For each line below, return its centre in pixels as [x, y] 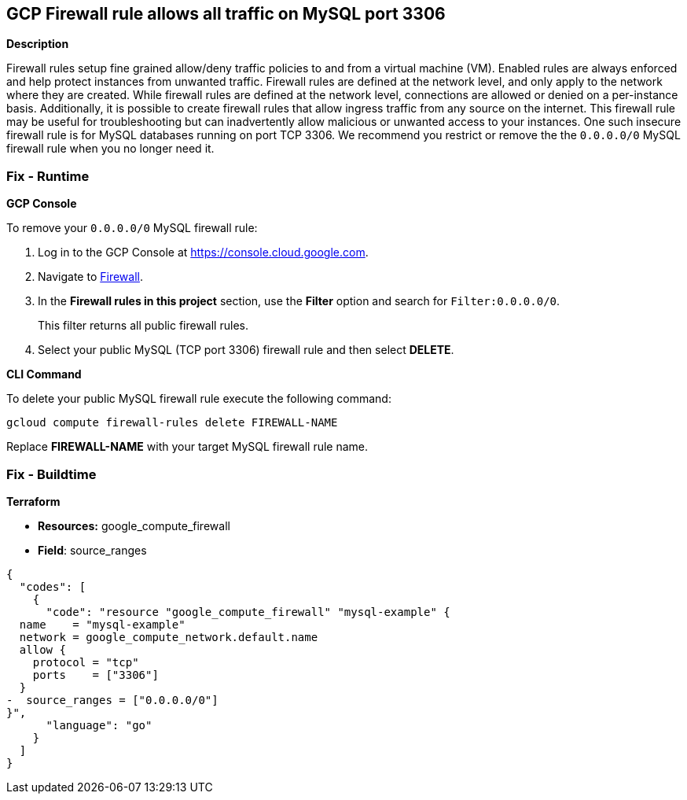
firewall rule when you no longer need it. [110, 149]
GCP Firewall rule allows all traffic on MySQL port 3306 [226, 14]
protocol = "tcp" [86, 662]
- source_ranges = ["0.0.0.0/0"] [112, 700]
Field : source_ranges [92, 550]
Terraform [33, 501]
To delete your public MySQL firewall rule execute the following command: [199, 399]
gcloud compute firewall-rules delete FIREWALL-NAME [172, 423]
